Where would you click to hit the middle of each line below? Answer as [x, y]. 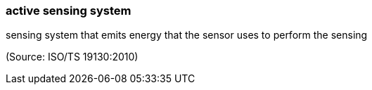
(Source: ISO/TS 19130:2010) [72, 57]
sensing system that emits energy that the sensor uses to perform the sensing [187, 35]
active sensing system [69, 11]
